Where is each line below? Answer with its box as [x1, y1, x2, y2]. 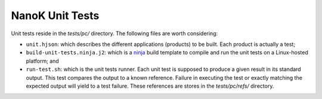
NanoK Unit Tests [11, 9, 100, 22]
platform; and [26, 57, 59, 64]
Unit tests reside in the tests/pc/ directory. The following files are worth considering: [11, 30, 218, 37]
